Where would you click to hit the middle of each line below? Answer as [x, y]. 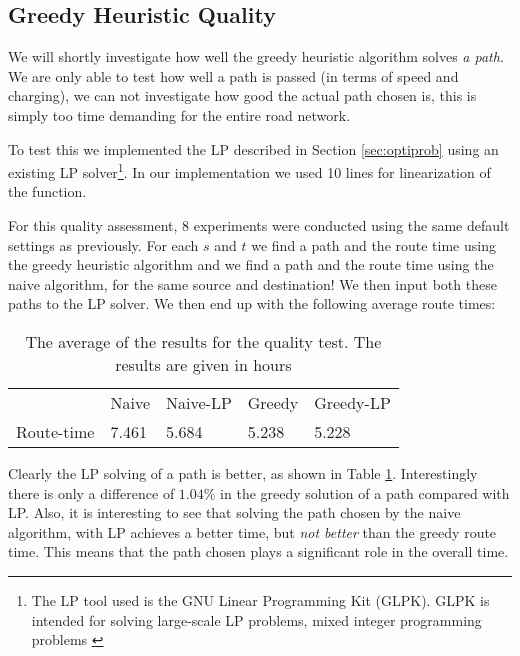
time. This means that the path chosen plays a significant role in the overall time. [258, 551]
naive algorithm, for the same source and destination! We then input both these [252, 283]
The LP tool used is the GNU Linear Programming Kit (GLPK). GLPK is [260, 599]
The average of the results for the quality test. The [203, 341]
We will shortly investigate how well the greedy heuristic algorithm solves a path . [256, 56]
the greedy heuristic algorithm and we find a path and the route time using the [251, 264]
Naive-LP [199, 402]
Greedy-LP [352, 402]
